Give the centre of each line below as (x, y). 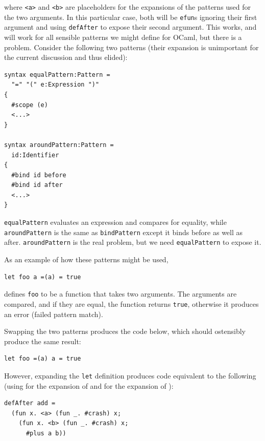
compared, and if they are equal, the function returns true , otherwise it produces (131, 303)
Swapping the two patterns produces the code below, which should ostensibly (125, 331)
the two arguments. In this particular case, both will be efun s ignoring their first (131, 17)
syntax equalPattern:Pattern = (57, 75)
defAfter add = (30, 403)
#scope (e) (30, 105)
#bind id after (37, 185)
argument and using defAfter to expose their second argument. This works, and (130, 27)
